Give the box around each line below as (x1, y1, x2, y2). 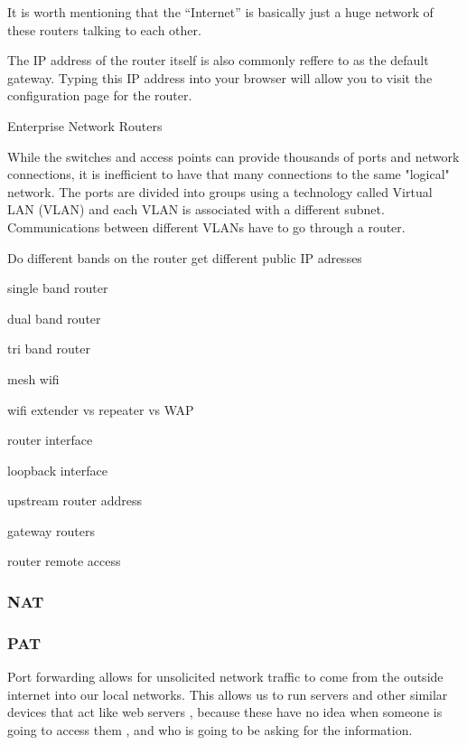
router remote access (7, 552, 121, 571)
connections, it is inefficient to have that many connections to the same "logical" (7, 165, 450, 184)
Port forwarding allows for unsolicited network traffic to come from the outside (7, 667, 444, 686)
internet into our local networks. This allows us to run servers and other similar (7, 684, 448, 703)
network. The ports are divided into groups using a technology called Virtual (7, 182, 433, 201)
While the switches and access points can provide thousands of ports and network (7, 146, 460, 165)
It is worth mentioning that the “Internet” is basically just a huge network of (7, 3, 434, 21)
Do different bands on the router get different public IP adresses (7, 248, 362, 267)
